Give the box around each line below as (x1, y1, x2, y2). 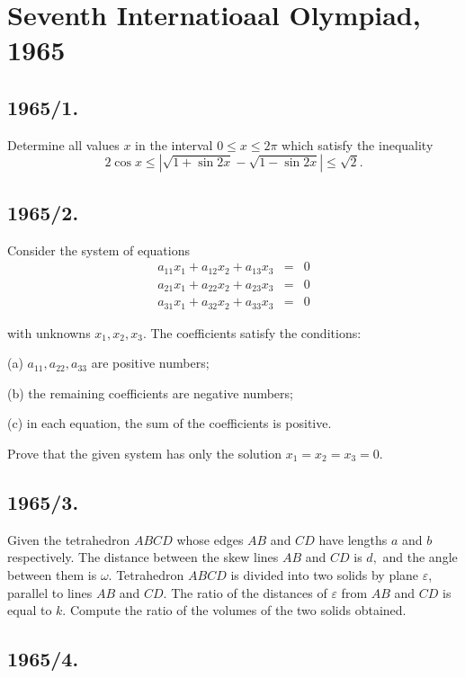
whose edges (176, 530, 244, 549)
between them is (7, 565, 97, 584)
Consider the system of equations (7, 240, 190, 259)
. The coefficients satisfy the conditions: (142, 323, 362, 342)
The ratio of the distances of (171, 583, 327, 602)
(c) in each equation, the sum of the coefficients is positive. (7, 414, 332, 433)
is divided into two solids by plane (230, 565, 419, 584)
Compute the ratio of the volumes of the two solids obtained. (69, 601, 407, 620)
